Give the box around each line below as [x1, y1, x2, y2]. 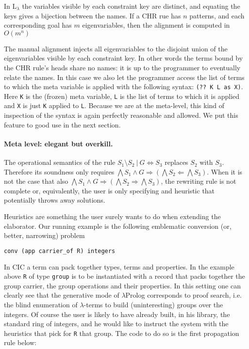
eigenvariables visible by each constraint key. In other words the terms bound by [4, 53, 243, 63]
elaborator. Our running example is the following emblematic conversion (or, [4, 221, 232, 231]
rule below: [4, 337, 36, 348]
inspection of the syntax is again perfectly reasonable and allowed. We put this [4, 110, 238, 120]
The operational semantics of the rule [4, 157, 116, 167]
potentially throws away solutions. [4, 195, 105, 205]
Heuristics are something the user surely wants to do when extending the [4, 211, 221, 222]
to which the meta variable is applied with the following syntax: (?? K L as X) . [4, 81, 243, 92]
